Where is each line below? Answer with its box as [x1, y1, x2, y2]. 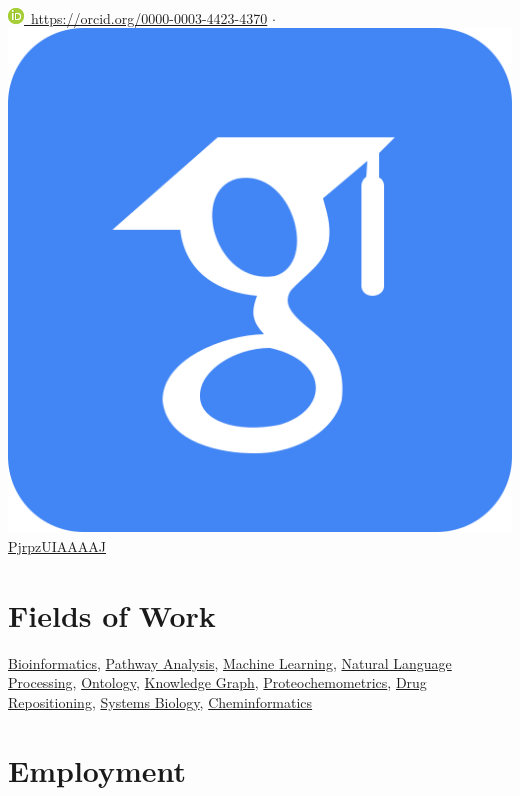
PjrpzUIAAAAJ [8, 535, 107, 556]
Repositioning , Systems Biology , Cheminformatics [8, 691, 313, 712]
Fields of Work [8, 594, 216, 635]
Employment [8, 750, 187, 791]
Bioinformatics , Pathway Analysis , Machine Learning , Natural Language [8, 652, 452, 673]
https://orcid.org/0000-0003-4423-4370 [30, 7, 268, 28]
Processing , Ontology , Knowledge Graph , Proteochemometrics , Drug [8, 672, 427, 693]
